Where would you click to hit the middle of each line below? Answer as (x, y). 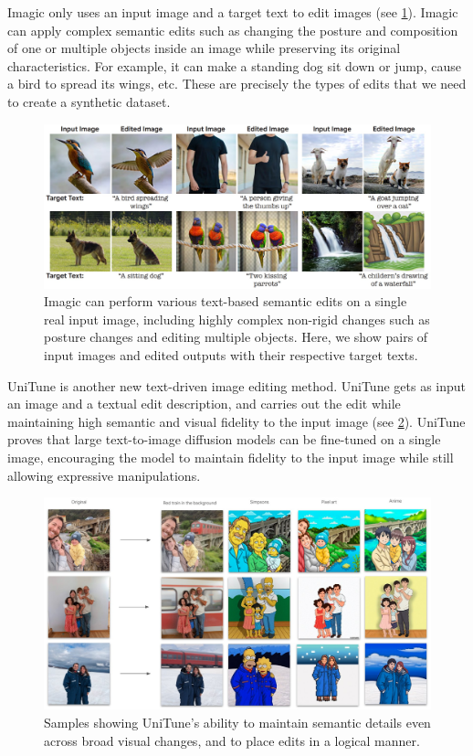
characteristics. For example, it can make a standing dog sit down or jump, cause (234, 65)
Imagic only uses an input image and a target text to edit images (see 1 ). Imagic (233, 12)
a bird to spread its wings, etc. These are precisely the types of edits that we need (237, 84)
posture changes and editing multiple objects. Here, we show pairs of (236, 337)
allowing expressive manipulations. (104, 475)
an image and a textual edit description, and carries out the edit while (204, 404)
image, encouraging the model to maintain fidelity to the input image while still (231, 458)
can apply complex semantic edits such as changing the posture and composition (233, 30)
